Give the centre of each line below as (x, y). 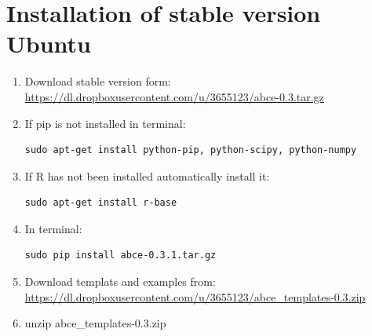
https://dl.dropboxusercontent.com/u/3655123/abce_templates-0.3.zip (195, 296)
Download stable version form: (98, 81)
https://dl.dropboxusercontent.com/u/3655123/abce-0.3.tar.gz (174, 96)
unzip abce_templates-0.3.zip (95, 323)
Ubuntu (49, 44)
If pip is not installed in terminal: (105, 123)
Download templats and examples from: (120, 281)
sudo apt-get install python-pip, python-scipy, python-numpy (191, 150)
